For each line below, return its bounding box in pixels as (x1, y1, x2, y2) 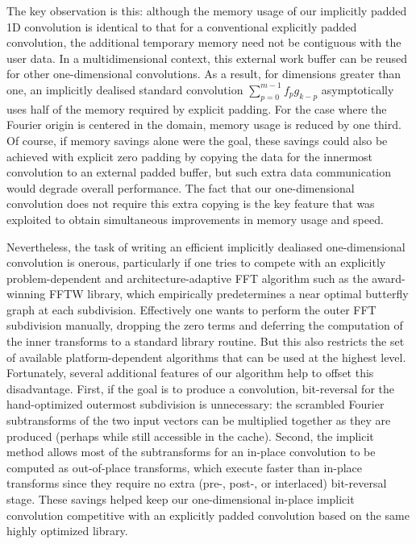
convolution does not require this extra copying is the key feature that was (6, 195, 375, 212)
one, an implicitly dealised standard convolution (6, 81, 243, 98)
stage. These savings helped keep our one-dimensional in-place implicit (6, 491, 355, 508)
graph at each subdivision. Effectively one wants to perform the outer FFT (6, 301, 376, 318)
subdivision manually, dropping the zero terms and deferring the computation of (6, 317, 403, 334)
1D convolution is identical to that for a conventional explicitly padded (6, 18, 357, 35)
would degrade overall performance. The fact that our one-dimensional (6, 179, 355, 196)
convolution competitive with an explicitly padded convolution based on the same (6, 506, 410, 523)
